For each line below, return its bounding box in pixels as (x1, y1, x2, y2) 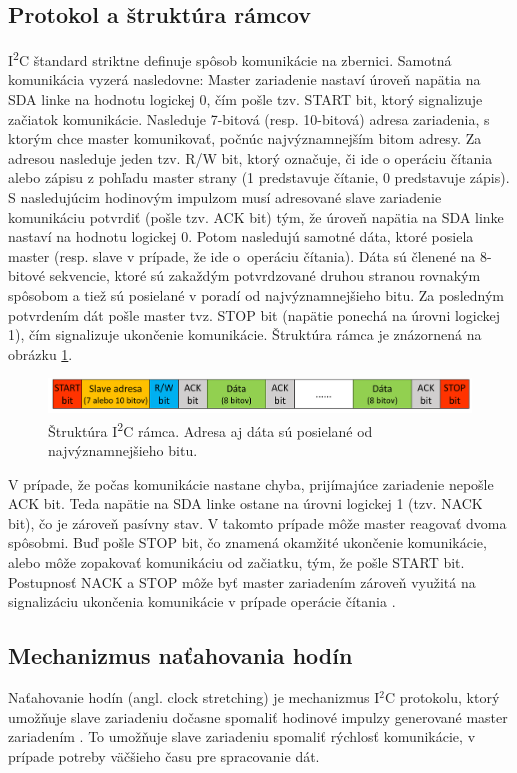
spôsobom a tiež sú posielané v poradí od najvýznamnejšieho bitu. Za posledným (8, 284, 504, 305)
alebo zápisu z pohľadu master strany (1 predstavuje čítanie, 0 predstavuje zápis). (8, 167, 510, 188)
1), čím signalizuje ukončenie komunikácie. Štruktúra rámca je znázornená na (8, 324, 482, 345)
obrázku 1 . (8, 343, 73, 364)
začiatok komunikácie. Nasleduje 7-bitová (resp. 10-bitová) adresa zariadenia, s (8, 108, 490, 129)
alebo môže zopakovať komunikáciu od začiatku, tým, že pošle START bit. (8, 551, 465, 572)
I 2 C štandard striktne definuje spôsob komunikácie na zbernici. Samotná (8, 47, 452, 70)
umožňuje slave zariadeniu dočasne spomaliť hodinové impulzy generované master (8, 706, 508, 727)
